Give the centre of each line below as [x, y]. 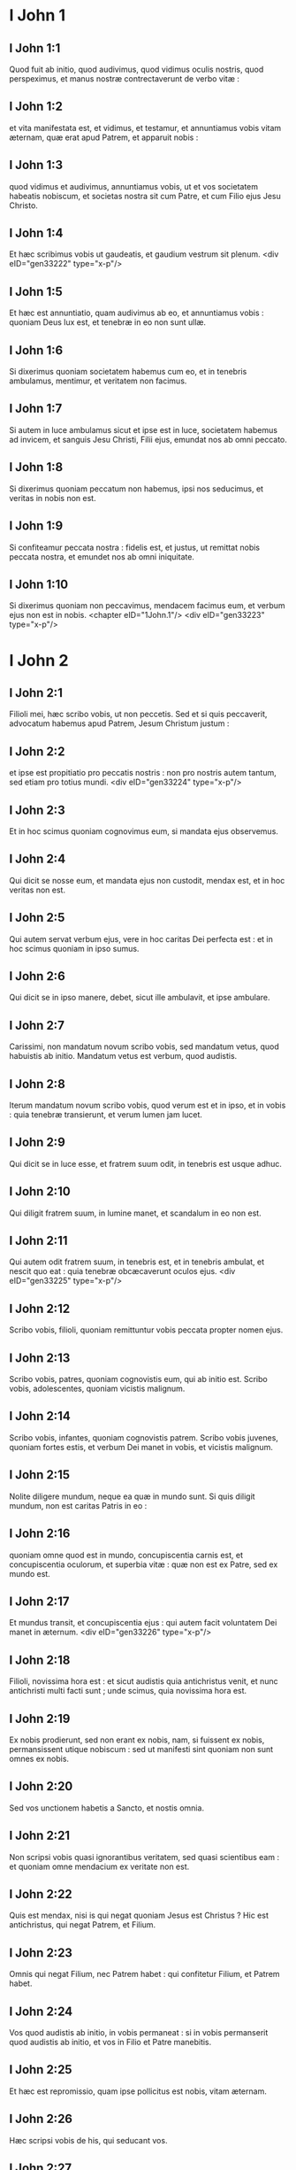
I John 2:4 [38, 859]
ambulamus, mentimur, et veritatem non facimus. [98, 381]
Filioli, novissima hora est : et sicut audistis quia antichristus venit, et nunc [144, 1681]
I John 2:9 [38, 1143]
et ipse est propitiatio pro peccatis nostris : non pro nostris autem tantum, [143, 773]
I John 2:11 [38, 1241]
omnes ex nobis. [39, 1758]
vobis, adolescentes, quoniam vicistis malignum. [97, 1389]
